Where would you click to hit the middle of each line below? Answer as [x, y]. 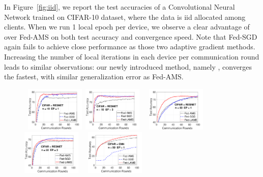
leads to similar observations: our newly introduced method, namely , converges [128, 66]
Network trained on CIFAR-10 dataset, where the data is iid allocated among [125, 17]
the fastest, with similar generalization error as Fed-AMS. [94, 77]
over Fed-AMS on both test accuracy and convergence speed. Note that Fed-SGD [131, 36]
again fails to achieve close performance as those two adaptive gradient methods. [130, 47]
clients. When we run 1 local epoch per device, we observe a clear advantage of [127, 27]
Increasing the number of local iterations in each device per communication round [132, 56]
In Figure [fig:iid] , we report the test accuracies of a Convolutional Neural [120, 7]
